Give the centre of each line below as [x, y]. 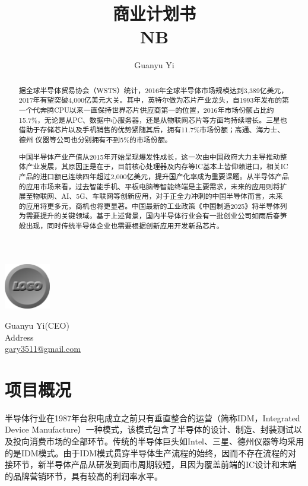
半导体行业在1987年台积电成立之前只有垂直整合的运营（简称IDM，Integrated [153, 417]
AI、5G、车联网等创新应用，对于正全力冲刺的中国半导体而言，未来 [172, 196]
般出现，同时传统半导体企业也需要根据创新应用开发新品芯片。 [121, 226]
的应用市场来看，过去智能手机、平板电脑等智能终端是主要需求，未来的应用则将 [149, 186]
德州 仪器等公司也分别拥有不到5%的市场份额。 [95, 139]
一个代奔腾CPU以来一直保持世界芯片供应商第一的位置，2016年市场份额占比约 [146, 110]
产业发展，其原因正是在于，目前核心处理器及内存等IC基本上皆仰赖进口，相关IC [157, 166]
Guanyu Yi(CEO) [37, 325]
